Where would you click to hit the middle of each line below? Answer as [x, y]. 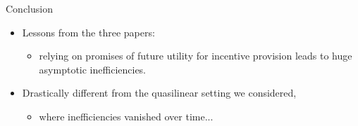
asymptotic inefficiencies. [93, 69]
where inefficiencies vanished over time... [126, 116]
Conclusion [29, 8]
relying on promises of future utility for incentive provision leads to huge [196, 56]
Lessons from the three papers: [88, 32]
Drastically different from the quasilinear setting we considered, [159, 93]
